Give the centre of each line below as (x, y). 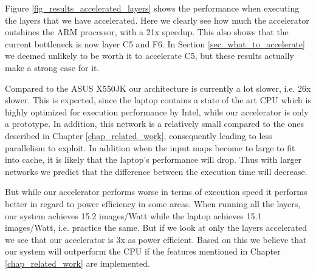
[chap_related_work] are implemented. (77, 263)
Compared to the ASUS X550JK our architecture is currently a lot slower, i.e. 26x (158, 88)
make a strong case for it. (52, 67)
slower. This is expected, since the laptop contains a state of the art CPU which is (158, 100)
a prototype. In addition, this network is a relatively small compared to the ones (155, 124)
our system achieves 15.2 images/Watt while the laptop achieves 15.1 (133, 215)
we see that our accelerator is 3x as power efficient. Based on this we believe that (156, 239)
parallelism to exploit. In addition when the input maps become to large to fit (150, 147)
